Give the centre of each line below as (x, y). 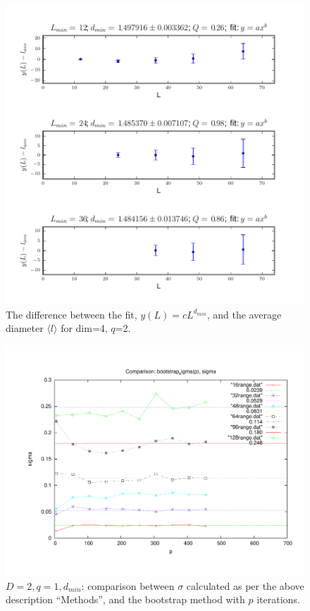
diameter (25, 328)
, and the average (244, 314)
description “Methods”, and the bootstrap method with (125, 599)
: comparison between (128, 585)
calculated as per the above (245, 585)
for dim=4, (84, 328)
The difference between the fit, (72, 314)
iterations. (278, 599)
